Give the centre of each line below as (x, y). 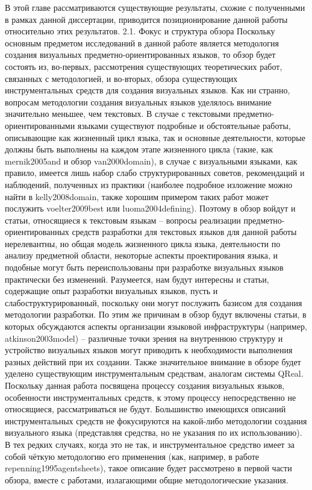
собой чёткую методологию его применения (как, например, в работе (132, 456)
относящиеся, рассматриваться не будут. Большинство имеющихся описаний (145, 409)
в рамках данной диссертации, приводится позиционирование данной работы (146, 19)
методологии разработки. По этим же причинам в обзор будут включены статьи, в (156, 314)
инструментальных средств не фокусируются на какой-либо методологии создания (156, 420)
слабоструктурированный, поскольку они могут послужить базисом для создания (154, 302)
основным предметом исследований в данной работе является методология (142, 42)
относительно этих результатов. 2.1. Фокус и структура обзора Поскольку (140, 31)
